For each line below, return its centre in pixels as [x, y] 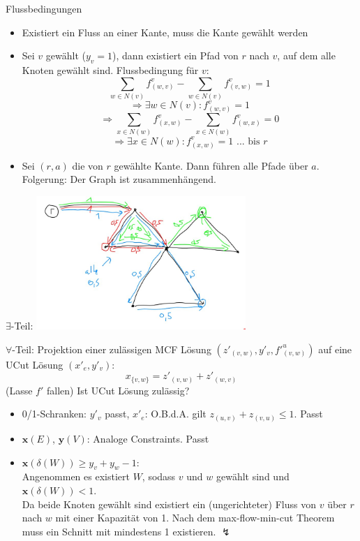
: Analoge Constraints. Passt [148, 438]
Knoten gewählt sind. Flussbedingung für [110, 69]
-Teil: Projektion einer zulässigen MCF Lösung [112, 349]
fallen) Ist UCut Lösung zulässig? [118, 390]
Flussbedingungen [44, 8]
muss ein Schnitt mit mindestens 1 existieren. [119, 531]
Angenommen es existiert [76, 476]
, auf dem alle [306, 55]
